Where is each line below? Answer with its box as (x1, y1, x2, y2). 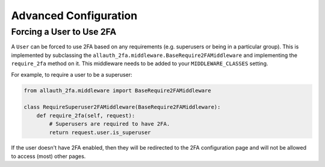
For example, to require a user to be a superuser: (11, 71, 132, 78)
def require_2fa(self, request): (36, 112, 135, 119)
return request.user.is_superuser (49, 129, 151, 136)
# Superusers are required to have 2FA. (49, 120, 170, 127)
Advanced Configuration (11, 9, 138, 22)
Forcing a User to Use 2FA (11, 26, 117, 37)
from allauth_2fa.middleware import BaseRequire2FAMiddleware (23, 87, 211, 94)
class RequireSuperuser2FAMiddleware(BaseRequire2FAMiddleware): (23, 104, 221, 111)
